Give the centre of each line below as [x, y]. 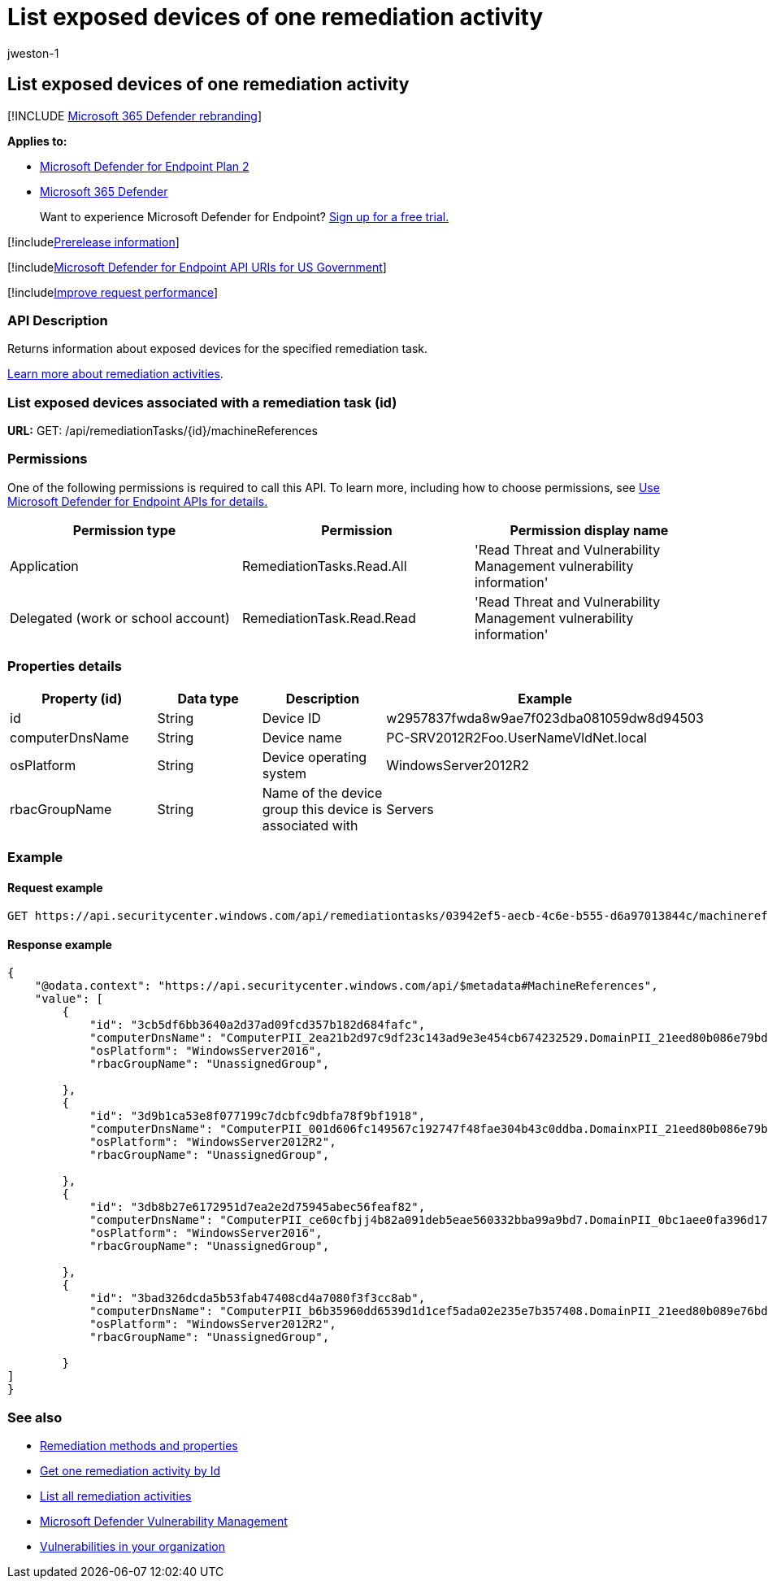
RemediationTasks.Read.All [324, 566]
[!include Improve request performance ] [113, 292]
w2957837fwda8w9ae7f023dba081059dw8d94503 [545, 718]
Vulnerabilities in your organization [132, 1547]
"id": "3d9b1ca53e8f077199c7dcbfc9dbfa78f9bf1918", [258, 1116]
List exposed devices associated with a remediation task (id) [202, 402]
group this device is [322, 809]
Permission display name [589, 530]
